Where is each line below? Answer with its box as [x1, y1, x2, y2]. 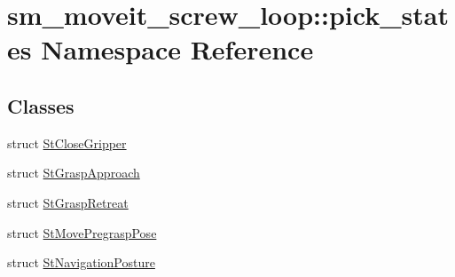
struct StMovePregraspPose [7, 223, 157, 241]
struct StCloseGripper [7, 133, 127, 152]
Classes [7, 91, 75, 119]
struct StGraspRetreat [7, 193, 129, 211]
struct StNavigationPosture [7, 253, 155, 272]
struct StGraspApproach [7, 163, 140, 182]
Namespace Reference [41, 31, 314, 67]
